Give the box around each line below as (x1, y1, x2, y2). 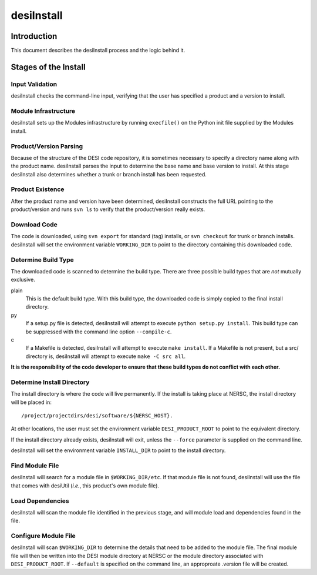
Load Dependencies (11, 497, 70, 505)
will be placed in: (11, 399, 52, 406)
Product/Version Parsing (11, 142, 83, 150)
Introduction (11, 31, 58, 41)
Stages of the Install (11, 62, 86, 72)
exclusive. (11, 276, 35, 283)
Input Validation (11, 80, 58, 88)
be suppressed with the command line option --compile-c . (25, 328, 172, 335)
